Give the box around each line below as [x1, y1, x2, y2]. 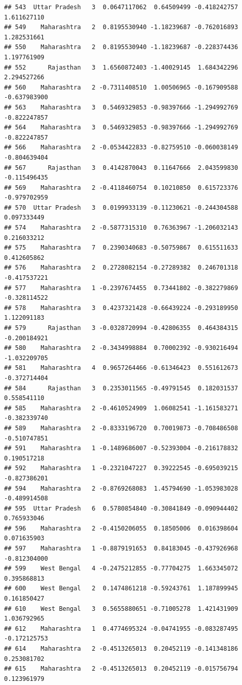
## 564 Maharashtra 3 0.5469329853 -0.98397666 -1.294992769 [4, 124, 238, 131]
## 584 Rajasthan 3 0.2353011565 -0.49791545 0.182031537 [4, 384, 238, 392]
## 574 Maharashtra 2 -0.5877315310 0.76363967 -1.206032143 [4, 224, 238, 232]
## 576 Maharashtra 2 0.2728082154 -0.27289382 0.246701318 [4, 264, 238, 272]
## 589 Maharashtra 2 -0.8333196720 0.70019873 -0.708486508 [4, 424, 238, 432]
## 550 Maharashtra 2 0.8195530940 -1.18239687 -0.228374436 [4, 43, 238, 51]
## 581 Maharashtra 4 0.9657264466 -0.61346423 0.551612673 [4, 364, 238, 372]
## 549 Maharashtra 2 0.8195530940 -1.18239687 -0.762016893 [4, 24, 238, 31]
